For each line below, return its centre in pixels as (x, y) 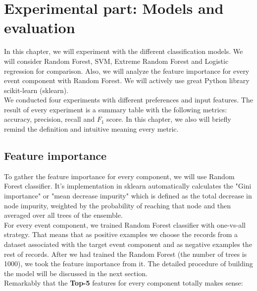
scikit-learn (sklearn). (36, 90)
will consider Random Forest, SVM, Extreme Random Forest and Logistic (116, 61)
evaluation (40, 27)
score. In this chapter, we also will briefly (169, 119)
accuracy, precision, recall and (49, 119)
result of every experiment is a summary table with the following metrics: (116, 109)
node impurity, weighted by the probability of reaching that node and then (117, 205)
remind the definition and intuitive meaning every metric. (91, 129)
